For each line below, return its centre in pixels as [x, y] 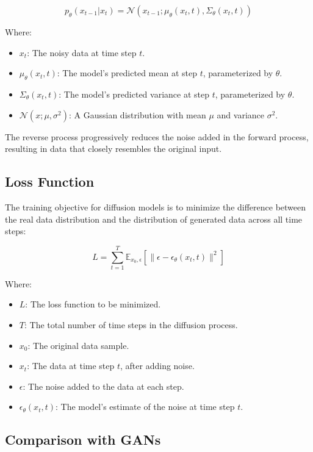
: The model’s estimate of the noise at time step [145, 407]
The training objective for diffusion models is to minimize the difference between [156, 206]
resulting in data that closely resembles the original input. [113, 149]
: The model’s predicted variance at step [134, 94]
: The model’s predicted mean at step [127, 73]
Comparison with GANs [83, 439]
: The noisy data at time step [82, 52]
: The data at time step [71, 366]
